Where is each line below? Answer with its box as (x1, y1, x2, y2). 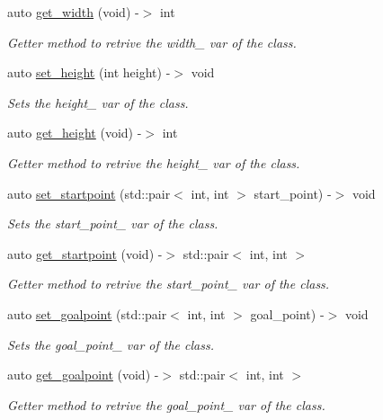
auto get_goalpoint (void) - (7, 365, 159, 384)
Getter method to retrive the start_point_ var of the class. (7, 274, 330, 293)
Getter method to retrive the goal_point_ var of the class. (7, 395, 325, 414)
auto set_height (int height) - (7, 63, 171, 82)
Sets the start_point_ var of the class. (7, 214, 218, 233)
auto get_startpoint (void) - (7, 244, 163, 263)
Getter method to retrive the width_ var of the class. (7, 32, 297, 51)
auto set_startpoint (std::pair (7, 183, 171, 202)
